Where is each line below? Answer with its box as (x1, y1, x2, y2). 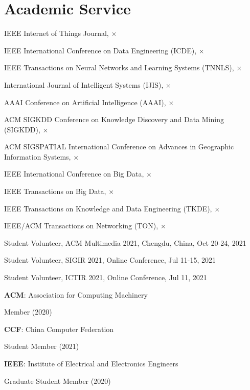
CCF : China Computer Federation (4, 323, 114, 334)
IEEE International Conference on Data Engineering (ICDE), (4, 45, 197, 55)
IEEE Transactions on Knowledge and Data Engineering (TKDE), (4, 203, 212, 213)
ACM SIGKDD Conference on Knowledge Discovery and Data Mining (4, 114, 224, 125)
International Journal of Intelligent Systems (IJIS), (4, 79, 164, 90)
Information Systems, (4, 151, 71, 162)
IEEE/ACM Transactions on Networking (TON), (4, 220, 158, 231)
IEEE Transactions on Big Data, (4, 186, 106, 197)
